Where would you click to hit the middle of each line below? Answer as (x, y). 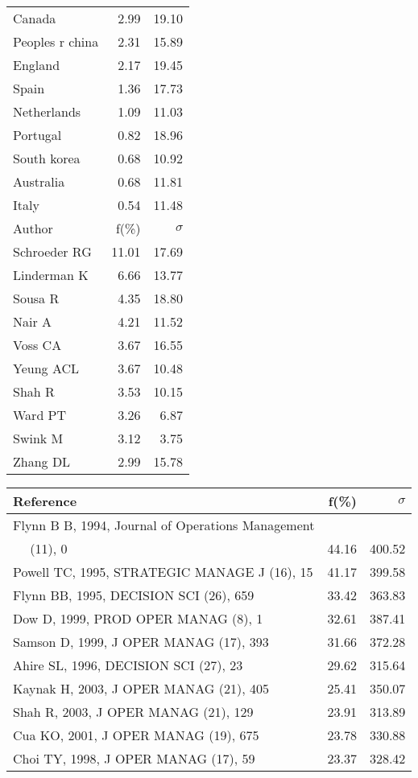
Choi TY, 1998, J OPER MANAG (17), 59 (134, 758)
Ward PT (40, 415)
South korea (47, 158)
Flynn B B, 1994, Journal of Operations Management (164, 525)
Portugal (37, 135)
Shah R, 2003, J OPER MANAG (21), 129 (133, 712)
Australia (39, 181)
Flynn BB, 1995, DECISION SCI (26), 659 (134, 595)
